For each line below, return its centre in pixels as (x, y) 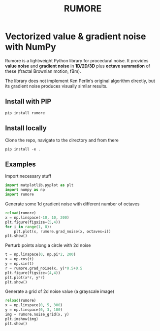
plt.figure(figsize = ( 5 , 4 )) (33, 222)
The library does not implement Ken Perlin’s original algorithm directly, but (80, 81)
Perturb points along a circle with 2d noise (48, 245)
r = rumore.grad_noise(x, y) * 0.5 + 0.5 (44, 268)
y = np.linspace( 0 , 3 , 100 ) (34, 310)
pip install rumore (25, 113)
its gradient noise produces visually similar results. (56, 86)
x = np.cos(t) (20, 259)
